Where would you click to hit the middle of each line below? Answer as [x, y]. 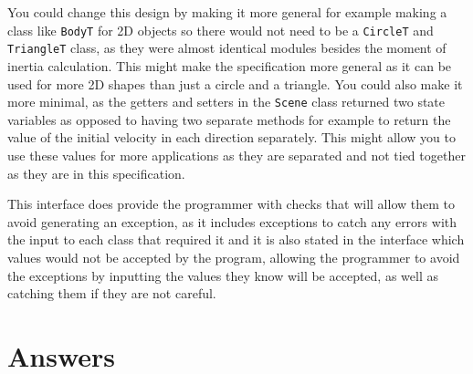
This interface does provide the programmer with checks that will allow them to [231, 204]
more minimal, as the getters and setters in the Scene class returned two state [226, 102]
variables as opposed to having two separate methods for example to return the [229, 119]
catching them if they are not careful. [112, 293]
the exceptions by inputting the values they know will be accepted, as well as [223, 275]
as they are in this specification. [96, 173]
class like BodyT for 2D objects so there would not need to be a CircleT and [221, 30]
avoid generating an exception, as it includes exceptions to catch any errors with [232, 221]
